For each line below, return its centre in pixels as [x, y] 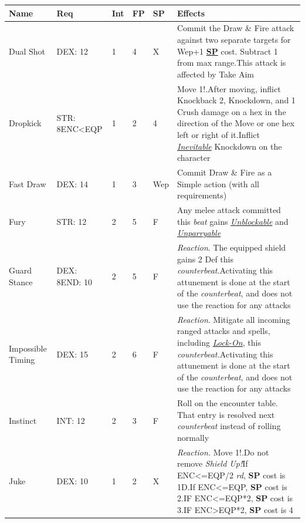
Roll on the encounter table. [228, 403]
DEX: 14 [72, 183]
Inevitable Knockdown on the [230, 146]
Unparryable [199, 233]
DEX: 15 [72, 354]
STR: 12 [72, 221]
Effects [191, 13]
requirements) [202, 195]
